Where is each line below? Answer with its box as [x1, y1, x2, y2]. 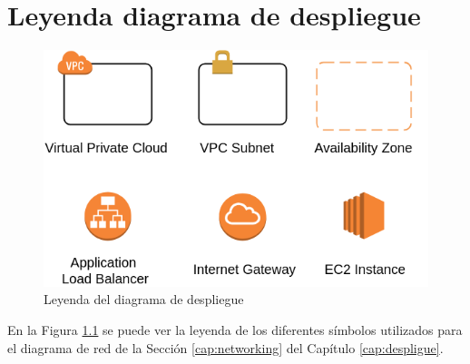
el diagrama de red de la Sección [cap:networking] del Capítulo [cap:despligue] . [7, 338, 444, 357]
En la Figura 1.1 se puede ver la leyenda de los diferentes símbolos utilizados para [7, 320, 463, 339]
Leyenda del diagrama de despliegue [44, 290, 244, 309]
